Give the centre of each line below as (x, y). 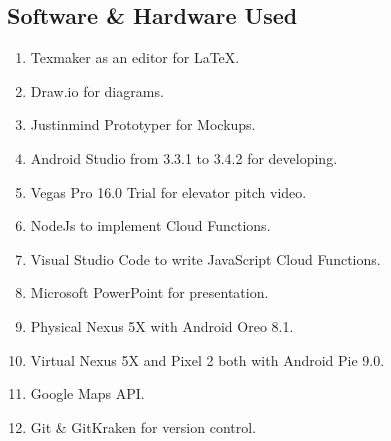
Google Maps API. (87, 393)
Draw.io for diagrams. (97, 90)
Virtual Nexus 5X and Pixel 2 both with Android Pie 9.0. (207, 359)
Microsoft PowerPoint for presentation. (149, 292)
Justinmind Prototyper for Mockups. (143, 124)
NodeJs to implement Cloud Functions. (150, 225)
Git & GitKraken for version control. (143, 426)
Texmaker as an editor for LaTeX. (135, 57)
